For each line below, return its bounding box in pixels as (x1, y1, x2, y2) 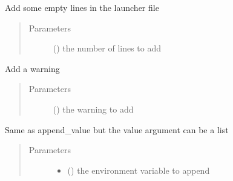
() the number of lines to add (53, 42, 162, 54)
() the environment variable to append (67, 163, 210, 176)
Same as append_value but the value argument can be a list (5, 123, 229, 136)
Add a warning (5, 62, 60, 74)
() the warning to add (53, 102, 134, 115)
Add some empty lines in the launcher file (5, 1, 159, 13)
